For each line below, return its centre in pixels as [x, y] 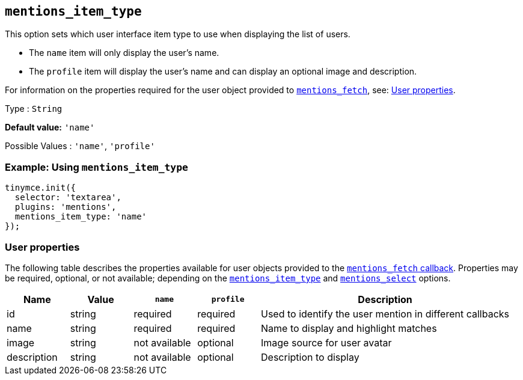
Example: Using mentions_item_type [96, 167]
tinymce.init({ [41, 188]
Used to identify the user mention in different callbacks [385, 314]
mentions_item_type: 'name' [81, 217]
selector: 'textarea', [68, 198]
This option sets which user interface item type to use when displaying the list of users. [178, 34]
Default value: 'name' [50, 127]
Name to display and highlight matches [349, 328]
